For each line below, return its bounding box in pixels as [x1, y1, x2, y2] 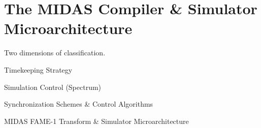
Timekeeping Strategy [4, 64, 73, 75]
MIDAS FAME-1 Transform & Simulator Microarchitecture [4, 115, 189, 126]
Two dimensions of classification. [4, 47, 106, 58]
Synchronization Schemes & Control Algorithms [4, 99, 153, 109]
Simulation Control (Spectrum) [4, 81, 102, 92]
